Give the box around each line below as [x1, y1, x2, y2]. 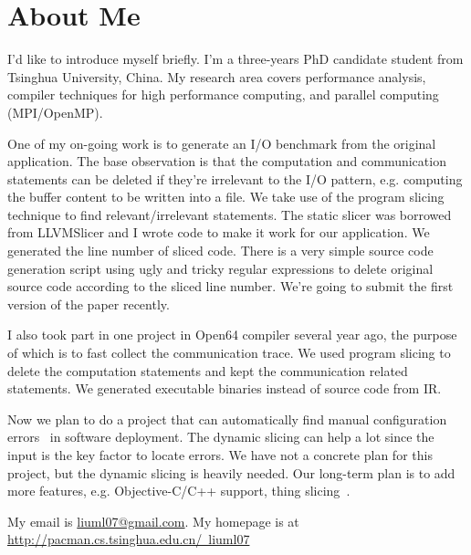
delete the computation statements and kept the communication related [7, 361, 408, 380]
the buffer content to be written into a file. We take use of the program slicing [7, 187, 445, 206]
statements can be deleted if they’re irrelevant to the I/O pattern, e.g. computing [7, 169, 463, 188]
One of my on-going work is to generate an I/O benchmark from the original [7, 133, 436, 152]
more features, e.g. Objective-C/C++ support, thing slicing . [7, 481, 351, 500]
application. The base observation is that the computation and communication [7, 152, 446, 171]
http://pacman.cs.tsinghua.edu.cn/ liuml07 [7, 529, 250, 549]
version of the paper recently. [7, 294, 170, 313]
